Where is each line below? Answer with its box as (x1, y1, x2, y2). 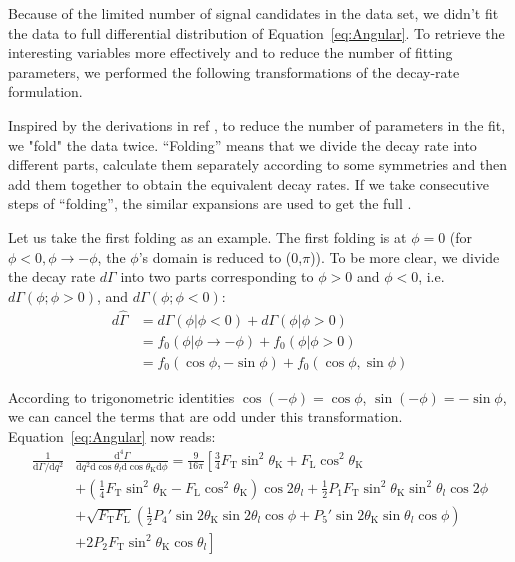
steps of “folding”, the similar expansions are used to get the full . (8, 193, 412, 214)
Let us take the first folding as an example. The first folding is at (8, 226, 407, 247)
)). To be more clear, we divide (310, 246, 500, 267)
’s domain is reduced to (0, (138, 246, 303, 267)
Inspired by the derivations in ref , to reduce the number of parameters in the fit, (8, 114, 506, 135)
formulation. (8, 81, 83, 102)
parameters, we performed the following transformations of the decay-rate (8, 61, 460, 82)
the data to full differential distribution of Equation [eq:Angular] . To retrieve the (8, 22, 505, 43)
